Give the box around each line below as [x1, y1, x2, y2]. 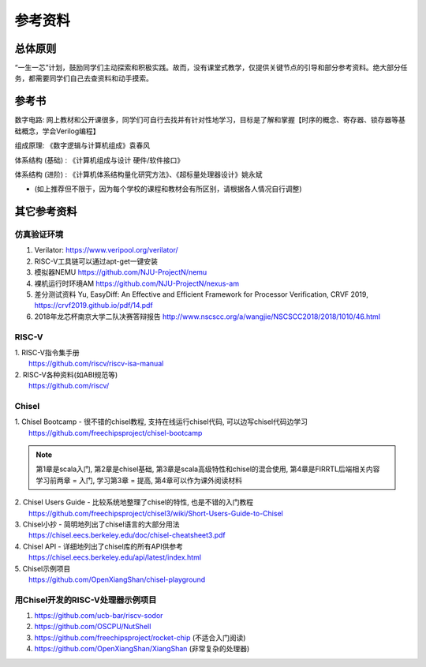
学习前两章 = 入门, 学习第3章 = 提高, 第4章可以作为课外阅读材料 [35, 475, 242, 485]
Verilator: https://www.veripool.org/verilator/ [34, 245, 179, 255]
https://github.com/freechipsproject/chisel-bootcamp [28, 428, 203, 437]
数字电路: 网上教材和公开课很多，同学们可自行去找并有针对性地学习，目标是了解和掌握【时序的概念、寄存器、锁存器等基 [14, 115, 405, 125]
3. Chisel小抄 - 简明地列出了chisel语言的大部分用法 [14, 519, 181, 529]
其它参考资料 [14, 205, 77, 219]
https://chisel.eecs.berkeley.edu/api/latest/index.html [28, 553, 201, 562]
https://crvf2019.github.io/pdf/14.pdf [34, 301, 153, 310]
